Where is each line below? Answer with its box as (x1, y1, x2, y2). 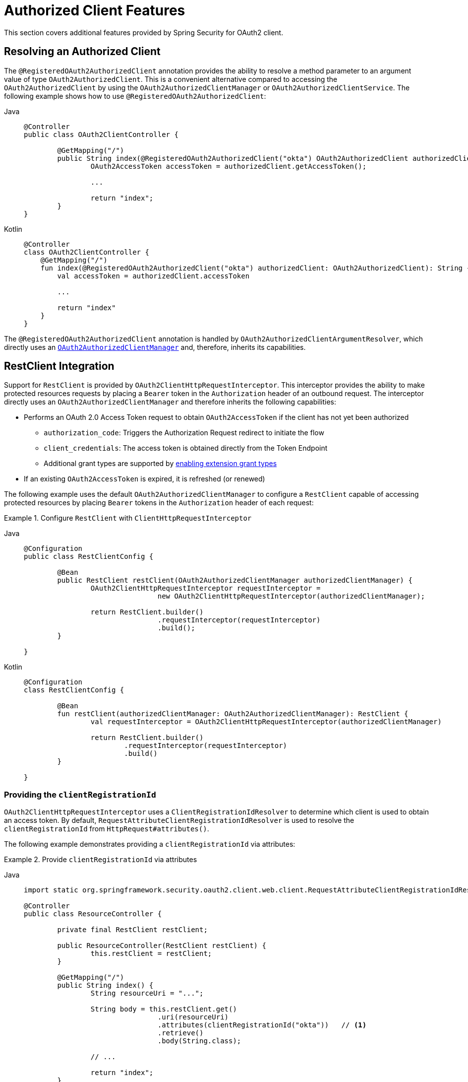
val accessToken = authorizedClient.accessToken (57, 271, 250, 280)
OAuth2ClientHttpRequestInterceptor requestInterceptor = (90, 584, 321, 593)
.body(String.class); (157, 1037, 241, 1045)
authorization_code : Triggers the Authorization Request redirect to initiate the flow (44, 428, 324, 437)
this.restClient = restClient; (90, 949, 212, 958)
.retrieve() (157, 1029, 204, 1037)
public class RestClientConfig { (24, 552, 154, 561)
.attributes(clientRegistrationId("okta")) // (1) (157, 1021, 367, 1029)
